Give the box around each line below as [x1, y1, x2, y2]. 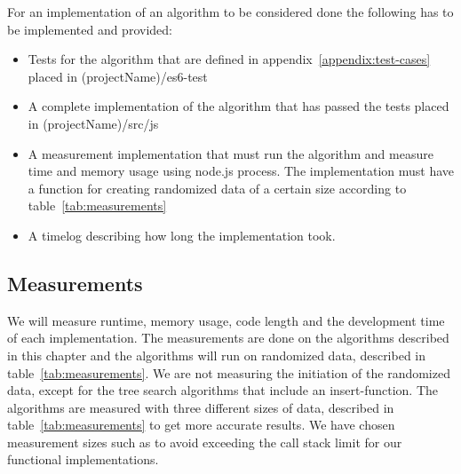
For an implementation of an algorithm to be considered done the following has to [7, 3, 454, 20]
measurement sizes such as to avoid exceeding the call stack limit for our [7, 432, 402, 451]
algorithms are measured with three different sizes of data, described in [7, 398, 394, 416]
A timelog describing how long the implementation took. [28, 225, 336, 244]
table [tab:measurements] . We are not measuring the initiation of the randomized [7, 363, 450, 382]
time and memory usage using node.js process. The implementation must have [28, 162, 455, 180]
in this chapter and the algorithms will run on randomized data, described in [7, 345, 426, 364]
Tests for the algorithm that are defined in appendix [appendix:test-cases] [28, 50, 431, 68]
